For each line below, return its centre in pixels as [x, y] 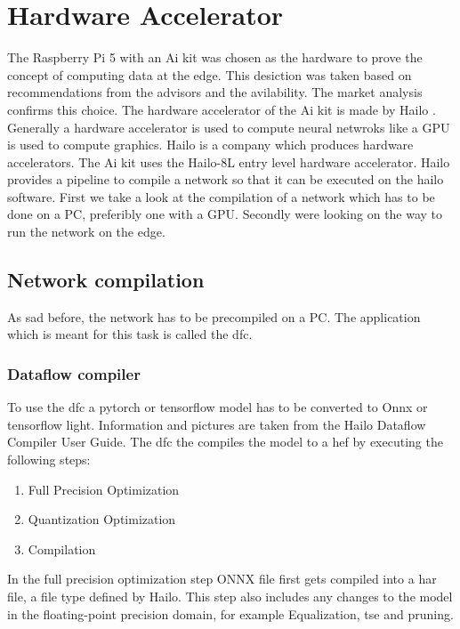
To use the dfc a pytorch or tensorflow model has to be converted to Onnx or [218, 407]
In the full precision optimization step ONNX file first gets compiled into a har [222, 579]
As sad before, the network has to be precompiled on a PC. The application [214, 316]
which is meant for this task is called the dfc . [130, 334]
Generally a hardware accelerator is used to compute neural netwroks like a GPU [229, 127]
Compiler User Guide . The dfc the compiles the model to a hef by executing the [225, 442]
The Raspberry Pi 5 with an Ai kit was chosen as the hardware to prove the [215, 57]
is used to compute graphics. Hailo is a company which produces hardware [210, 145]
